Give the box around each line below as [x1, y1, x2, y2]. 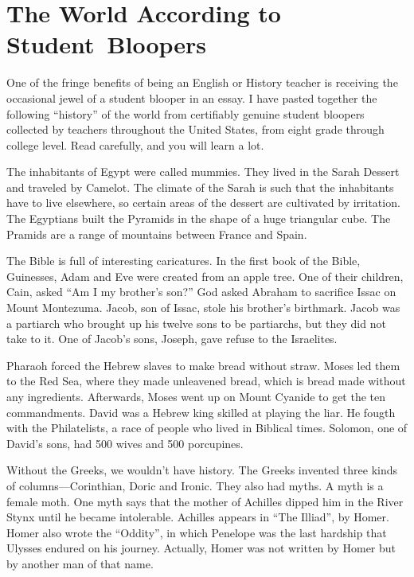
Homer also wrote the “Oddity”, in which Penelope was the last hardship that [6, 524, 387, 540]
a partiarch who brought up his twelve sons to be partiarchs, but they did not [6, 314, 386, 331]
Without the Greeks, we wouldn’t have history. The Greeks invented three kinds [6, 462, 398, 478]
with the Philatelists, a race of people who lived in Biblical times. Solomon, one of [6, 419, 408, 436]
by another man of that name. [6, 555, 154, 571]
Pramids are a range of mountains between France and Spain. [6, 225, 307, 242]
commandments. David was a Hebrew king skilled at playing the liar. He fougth [6, 404, 396, 420]
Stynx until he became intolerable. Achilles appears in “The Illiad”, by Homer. [6, 509, 389, 525]
